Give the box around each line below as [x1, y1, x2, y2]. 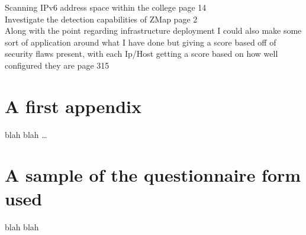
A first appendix [5, 94, 141, 118]
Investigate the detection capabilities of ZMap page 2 [5, 12, 198, 25]
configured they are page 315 [5, 59, 109, 71]
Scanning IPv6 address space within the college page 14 [5, 1, 207, 13]
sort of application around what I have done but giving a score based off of [5, 36, 276, 48]
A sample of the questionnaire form [5, 163, 301, 187]
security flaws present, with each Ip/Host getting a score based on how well [5, 47, 278, 60]
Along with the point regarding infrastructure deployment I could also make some [5, 24, 302, 37]
